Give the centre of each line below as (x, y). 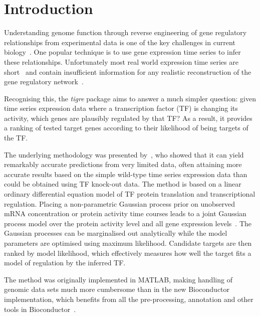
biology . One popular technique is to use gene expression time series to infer (122, 52)
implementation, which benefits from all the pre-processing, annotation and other (129, 299)
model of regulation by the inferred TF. (65, 263)
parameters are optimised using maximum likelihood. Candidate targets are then (128, 243)
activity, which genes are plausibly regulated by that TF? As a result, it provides (128, 118)
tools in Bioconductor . (40, 309)
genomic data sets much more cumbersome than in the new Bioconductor (117, 289)
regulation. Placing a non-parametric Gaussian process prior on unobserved (120, 203)
